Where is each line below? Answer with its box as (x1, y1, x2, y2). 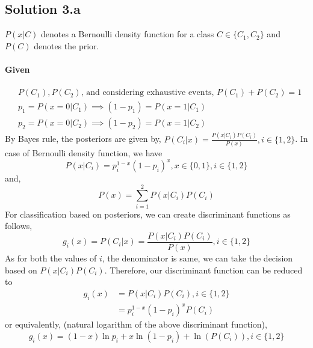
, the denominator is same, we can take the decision (102, 251, 293, 264)
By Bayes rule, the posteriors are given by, (5, 132, 161, 145)
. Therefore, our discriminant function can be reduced (104, 263, 303, 276)
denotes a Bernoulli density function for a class (41, 28, 214, 40)
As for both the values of (5, 251, 97, 264)
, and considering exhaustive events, (81, 88, 214, 97)
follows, (5, 219, 33, 232)
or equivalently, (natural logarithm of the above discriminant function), (5, 318, 267, 331)
